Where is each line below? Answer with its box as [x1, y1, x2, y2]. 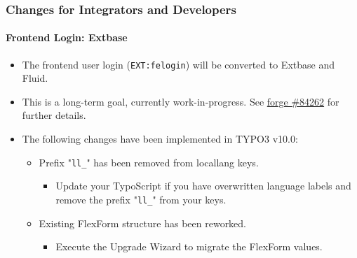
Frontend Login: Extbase [6, 30, 128, 45]
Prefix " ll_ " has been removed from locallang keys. [39, 155, 259, 169]
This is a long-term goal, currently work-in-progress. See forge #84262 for [22, 94, 339, 108]
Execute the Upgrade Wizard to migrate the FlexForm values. [55, 239, 323, 254]
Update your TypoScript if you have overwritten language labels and [55, 178, 351, 193]
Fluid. [22, 71, 48, 85]
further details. [22, 108, 86, 122]
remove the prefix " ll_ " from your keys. [55, 192, 227, 206]
